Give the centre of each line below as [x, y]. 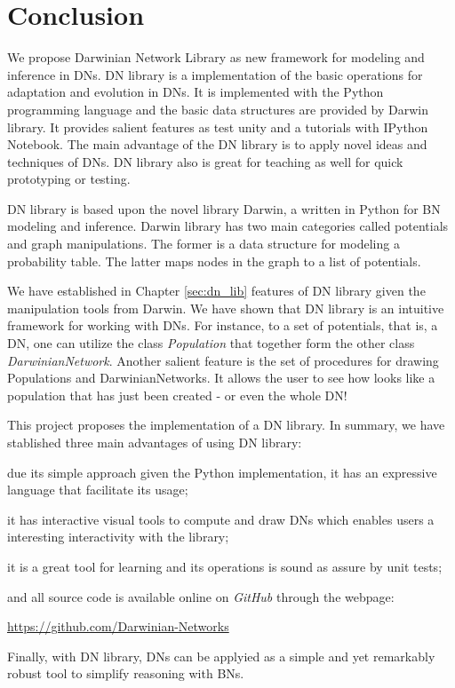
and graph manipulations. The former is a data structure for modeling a [204, 244]
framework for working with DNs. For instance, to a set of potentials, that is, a [223, 325]
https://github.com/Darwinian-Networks [118, 626]
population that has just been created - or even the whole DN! [177, 395]
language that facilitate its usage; [98, 490]
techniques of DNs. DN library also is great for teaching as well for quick [205, 161]
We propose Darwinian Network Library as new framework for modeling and [216, 57]
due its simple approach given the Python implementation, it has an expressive [222, 472]
